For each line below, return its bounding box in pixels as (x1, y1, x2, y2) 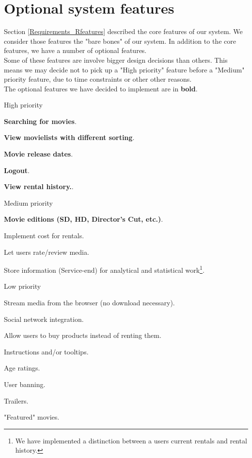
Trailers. (4, 395, 29, 405)
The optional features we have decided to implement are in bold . (4, 83, 198, 93)
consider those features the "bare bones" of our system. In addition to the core (4, 35, 236, 46)
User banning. (4, 379, 46, 389)
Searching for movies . (4, 116, 77, 126)
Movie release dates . (4, 149, 73, 159)
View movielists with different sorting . (4, 132, 135, 142)
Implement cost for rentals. (4, 230, 84, 241)
